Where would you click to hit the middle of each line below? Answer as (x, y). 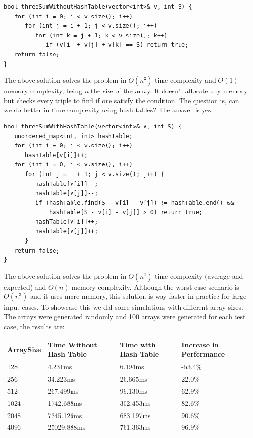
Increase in (200, 344)
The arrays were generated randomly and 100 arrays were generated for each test (125, 317)
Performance (203, 354)
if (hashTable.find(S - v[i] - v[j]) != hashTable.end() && (135, 203)
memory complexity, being (43, 91)
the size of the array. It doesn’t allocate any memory (169, 91)
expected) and (25, 286)
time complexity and (185, 80)
